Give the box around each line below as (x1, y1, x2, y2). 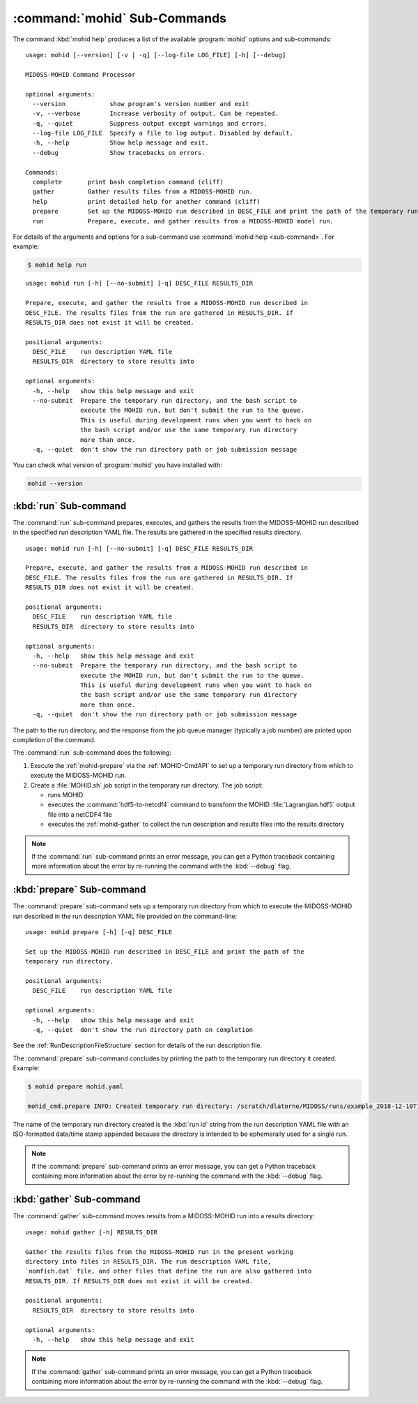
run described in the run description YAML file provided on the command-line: (13, 912, 238, 920)
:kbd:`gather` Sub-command (13, 1194, 141, 1206)
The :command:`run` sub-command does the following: (13, 748, 172, 757)
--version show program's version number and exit (32, 100, 250, 108)
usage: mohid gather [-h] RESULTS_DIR (25, 1228, 158, 1236)
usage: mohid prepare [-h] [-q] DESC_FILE (25, 929, 173, 936)
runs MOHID (47, 791, 84, 799)
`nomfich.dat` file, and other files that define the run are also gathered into (25, 1267, 312, 1276)
